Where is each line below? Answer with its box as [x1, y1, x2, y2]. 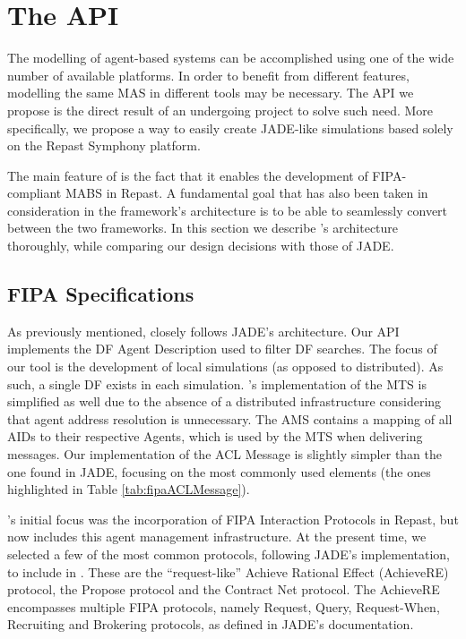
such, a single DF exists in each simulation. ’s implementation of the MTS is [7, 374, 427, 393]
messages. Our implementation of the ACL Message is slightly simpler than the [7, 445, 443, 464]
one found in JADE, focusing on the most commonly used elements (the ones [7, 462, 431, 481]
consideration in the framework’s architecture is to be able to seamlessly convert [7, 200, 448, 219]
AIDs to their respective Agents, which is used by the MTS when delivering [7, 427, 423, 446]
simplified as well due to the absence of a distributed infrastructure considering [7, 392, 442, 411]
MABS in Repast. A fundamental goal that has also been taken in [65, 183, 428, 202]
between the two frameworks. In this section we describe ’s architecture [7, 218, 399, 237]
